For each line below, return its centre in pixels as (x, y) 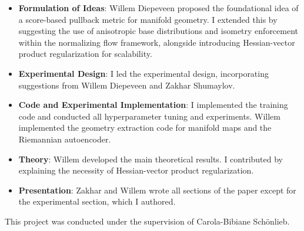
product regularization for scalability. (85, 54)
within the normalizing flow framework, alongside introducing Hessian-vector (157, 42)
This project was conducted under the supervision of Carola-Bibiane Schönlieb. (147, 221)
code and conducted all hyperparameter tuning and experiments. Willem (149, 116)
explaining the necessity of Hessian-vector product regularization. (136, 170)
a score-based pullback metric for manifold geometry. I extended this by (148, 19)
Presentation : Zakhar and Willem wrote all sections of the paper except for (157, 190)
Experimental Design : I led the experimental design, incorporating (143, 73)
